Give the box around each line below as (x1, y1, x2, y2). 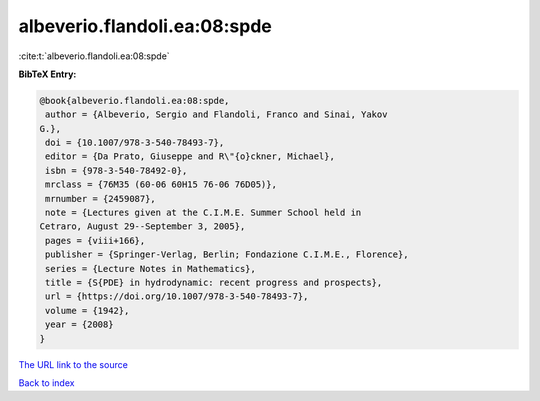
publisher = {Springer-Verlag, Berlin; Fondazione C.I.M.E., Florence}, (45, 249, 409, 260)
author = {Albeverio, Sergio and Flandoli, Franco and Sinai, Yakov (45, 109, 388, 120)
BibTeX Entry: (18, 68, 77, 80)
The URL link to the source (18, 358, 129, 370)
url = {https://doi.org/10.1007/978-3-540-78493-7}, (45, 291, 309, 302)
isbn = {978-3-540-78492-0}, (45, 165, 188, 176)
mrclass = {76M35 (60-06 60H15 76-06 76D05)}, (45, 179, 277, 190)
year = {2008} (45, 319, 114, 330)
